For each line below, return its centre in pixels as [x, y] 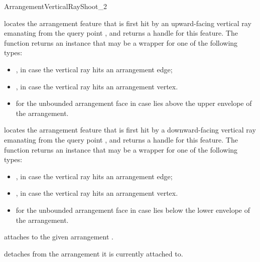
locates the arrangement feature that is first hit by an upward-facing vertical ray [128, 23]
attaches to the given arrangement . [59, 237]
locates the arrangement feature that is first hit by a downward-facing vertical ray [130, 130]
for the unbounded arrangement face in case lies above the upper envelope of [134, 103]
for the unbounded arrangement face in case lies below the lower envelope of [133, 210]
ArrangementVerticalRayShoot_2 [55, 6]
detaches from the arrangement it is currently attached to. [94, 253]
